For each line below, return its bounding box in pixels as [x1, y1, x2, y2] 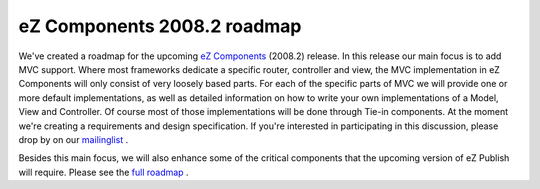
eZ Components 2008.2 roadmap [18, 15, 302, 37]
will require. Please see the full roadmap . [18, 166, 189, 178]
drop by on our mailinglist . [18, 133, 129, 145]
